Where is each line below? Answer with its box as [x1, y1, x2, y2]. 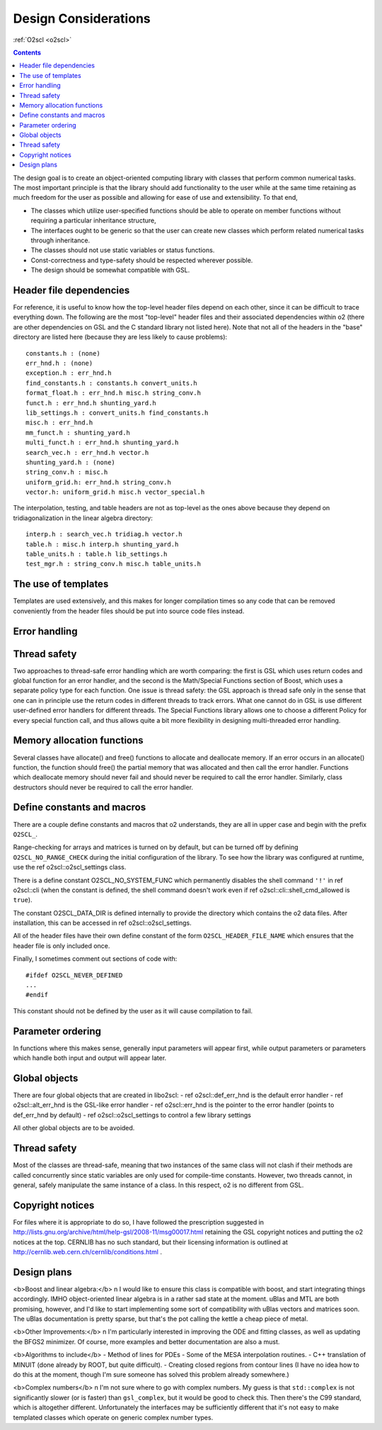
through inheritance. [30, 236, 91, 244]
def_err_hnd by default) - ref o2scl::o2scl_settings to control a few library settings [13, 1110, 251, 1119]
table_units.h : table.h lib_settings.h [25, 550, 168, 558]
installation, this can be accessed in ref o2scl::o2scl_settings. [13, 918, 192, 928]
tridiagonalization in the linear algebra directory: [13, 514, 154, 522]
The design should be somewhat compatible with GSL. [30, 266, 190, 274]
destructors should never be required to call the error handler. [13, 783, 194, 792]
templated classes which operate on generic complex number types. [13, 1413, 214, 1421]
